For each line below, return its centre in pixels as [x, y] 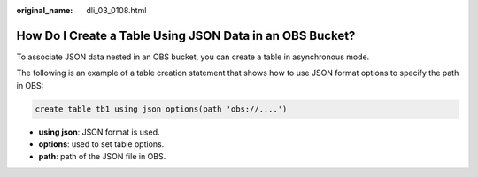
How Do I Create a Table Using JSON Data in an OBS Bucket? [186, 35]
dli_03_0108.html [116, 10]
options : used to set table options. [101, 144]
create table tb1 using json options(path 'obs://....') [161, 109]
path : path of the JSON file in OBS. [102, 157]
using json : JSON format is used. [99, 132]
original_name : [45, 10]
